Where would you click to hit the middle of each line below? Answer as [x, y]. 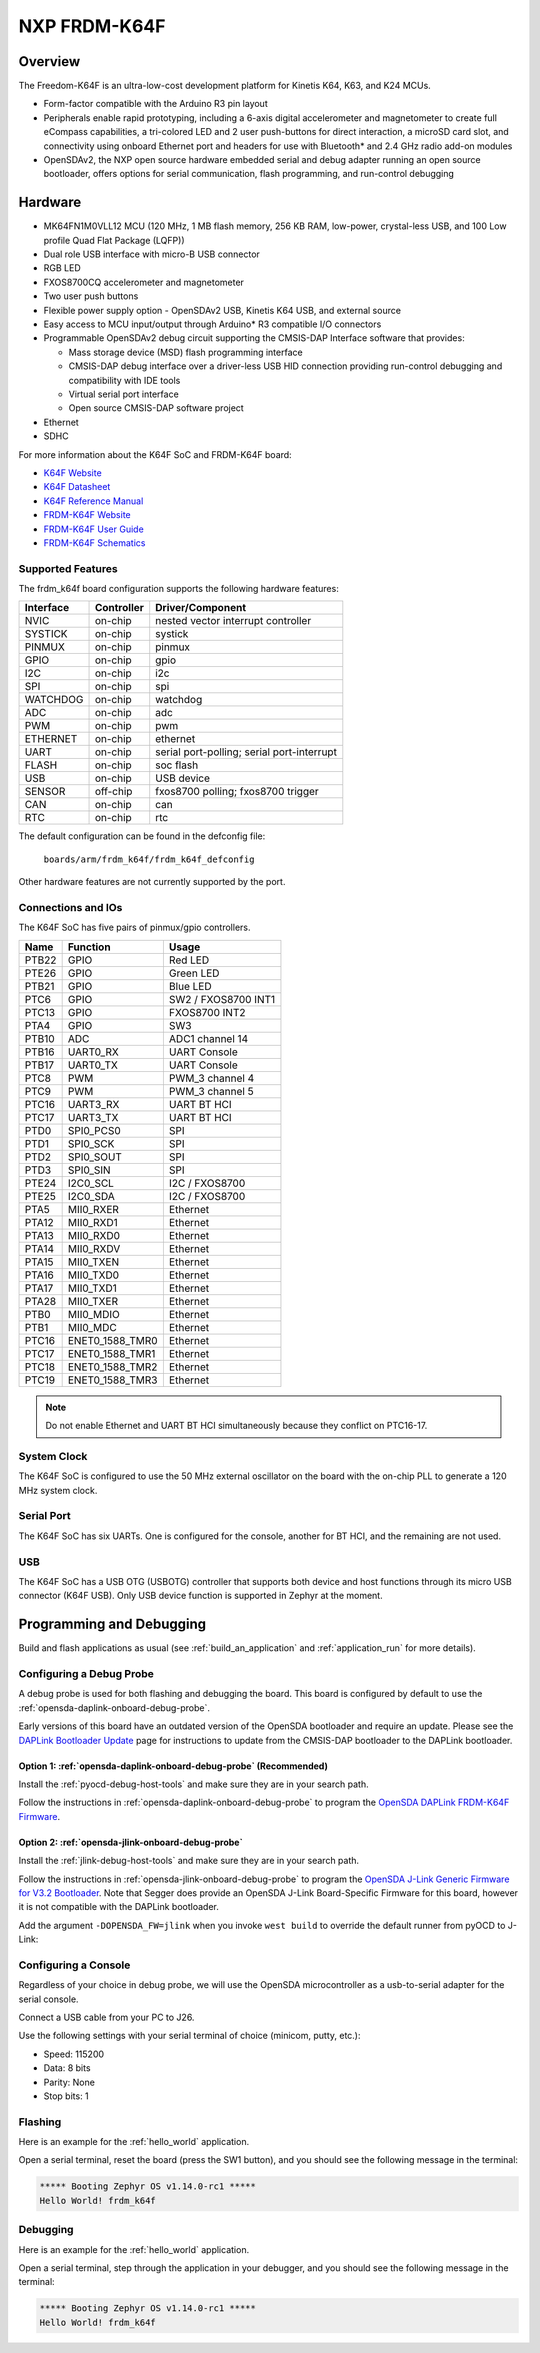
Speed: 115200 [74, 2054]
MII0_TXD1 [92, 1288]
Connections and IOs [70, 907]
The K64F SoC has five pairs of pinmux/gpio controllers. [134, 927]
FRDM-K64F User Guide [93, 529]
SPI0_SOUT [94, 1157]
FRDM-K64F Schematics [94, 542]
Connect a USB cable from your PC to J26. [106, 2017]
